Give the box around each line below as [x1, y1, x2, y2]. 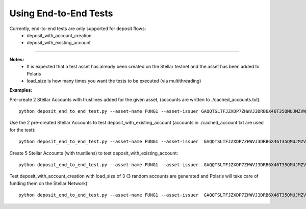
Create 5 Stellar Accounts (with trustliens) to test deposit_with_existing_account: [9, 150, 178, 156]
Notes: [9, 56, 24, 62]
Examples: [9, 87, 33, 93]
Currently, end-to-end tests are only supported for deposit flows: [9, 25, 146, 32]
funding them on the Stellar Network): [9, 180, 89, 186]
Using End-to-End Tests [9, 8, 113, 19]
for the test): [9, 126, 36, 133]
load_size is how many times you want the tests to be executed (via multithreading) [27, 77, 201, 84]
